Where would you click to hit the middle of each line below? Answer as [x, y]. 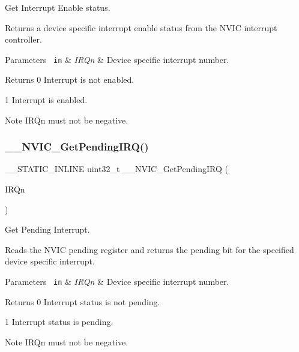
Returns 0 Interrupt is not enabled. [70, 79]
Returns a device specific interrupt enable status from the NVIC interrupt [141, 27]
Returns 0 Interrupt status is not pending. [83, 301]
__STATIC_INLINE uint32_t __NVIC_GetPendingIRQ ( [116, 169]
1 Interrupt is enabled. [46, 100]
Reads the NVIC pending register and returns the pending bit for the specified [149, 249]
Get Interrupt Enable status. [58, 7]
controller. [23, 39]
